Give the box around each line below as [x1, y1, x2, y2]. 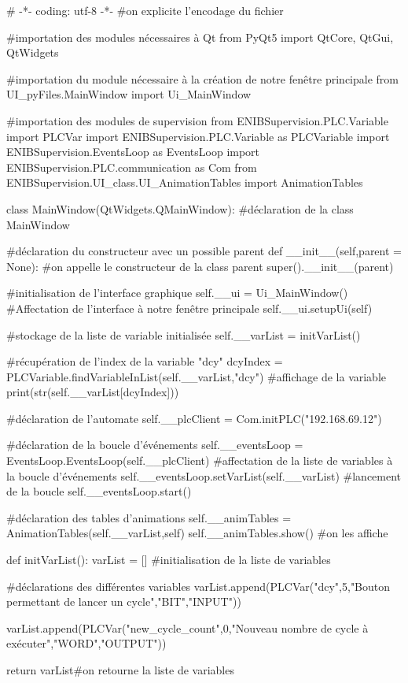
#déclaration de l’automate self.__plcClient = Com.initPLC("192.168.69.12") [6, 410, 382, 426]
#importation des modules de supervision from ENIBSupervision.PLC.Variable [6, 112, 388, 128]
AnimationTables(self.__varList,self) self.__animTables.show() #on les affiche [6, 525, 388, 541]
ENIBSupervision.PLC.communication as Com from [6, 158, 257, 175]
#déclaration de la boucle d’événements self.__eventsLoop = [6, 436, 303, 453]
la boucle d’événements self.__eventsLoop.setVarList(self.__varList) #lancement [6, 467, 402, 484]
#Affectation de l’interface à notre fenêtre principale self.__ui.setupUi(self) [6, 299, 373, 316]
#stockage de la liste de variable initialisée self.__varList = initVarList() [6, 326, 361, 343]
